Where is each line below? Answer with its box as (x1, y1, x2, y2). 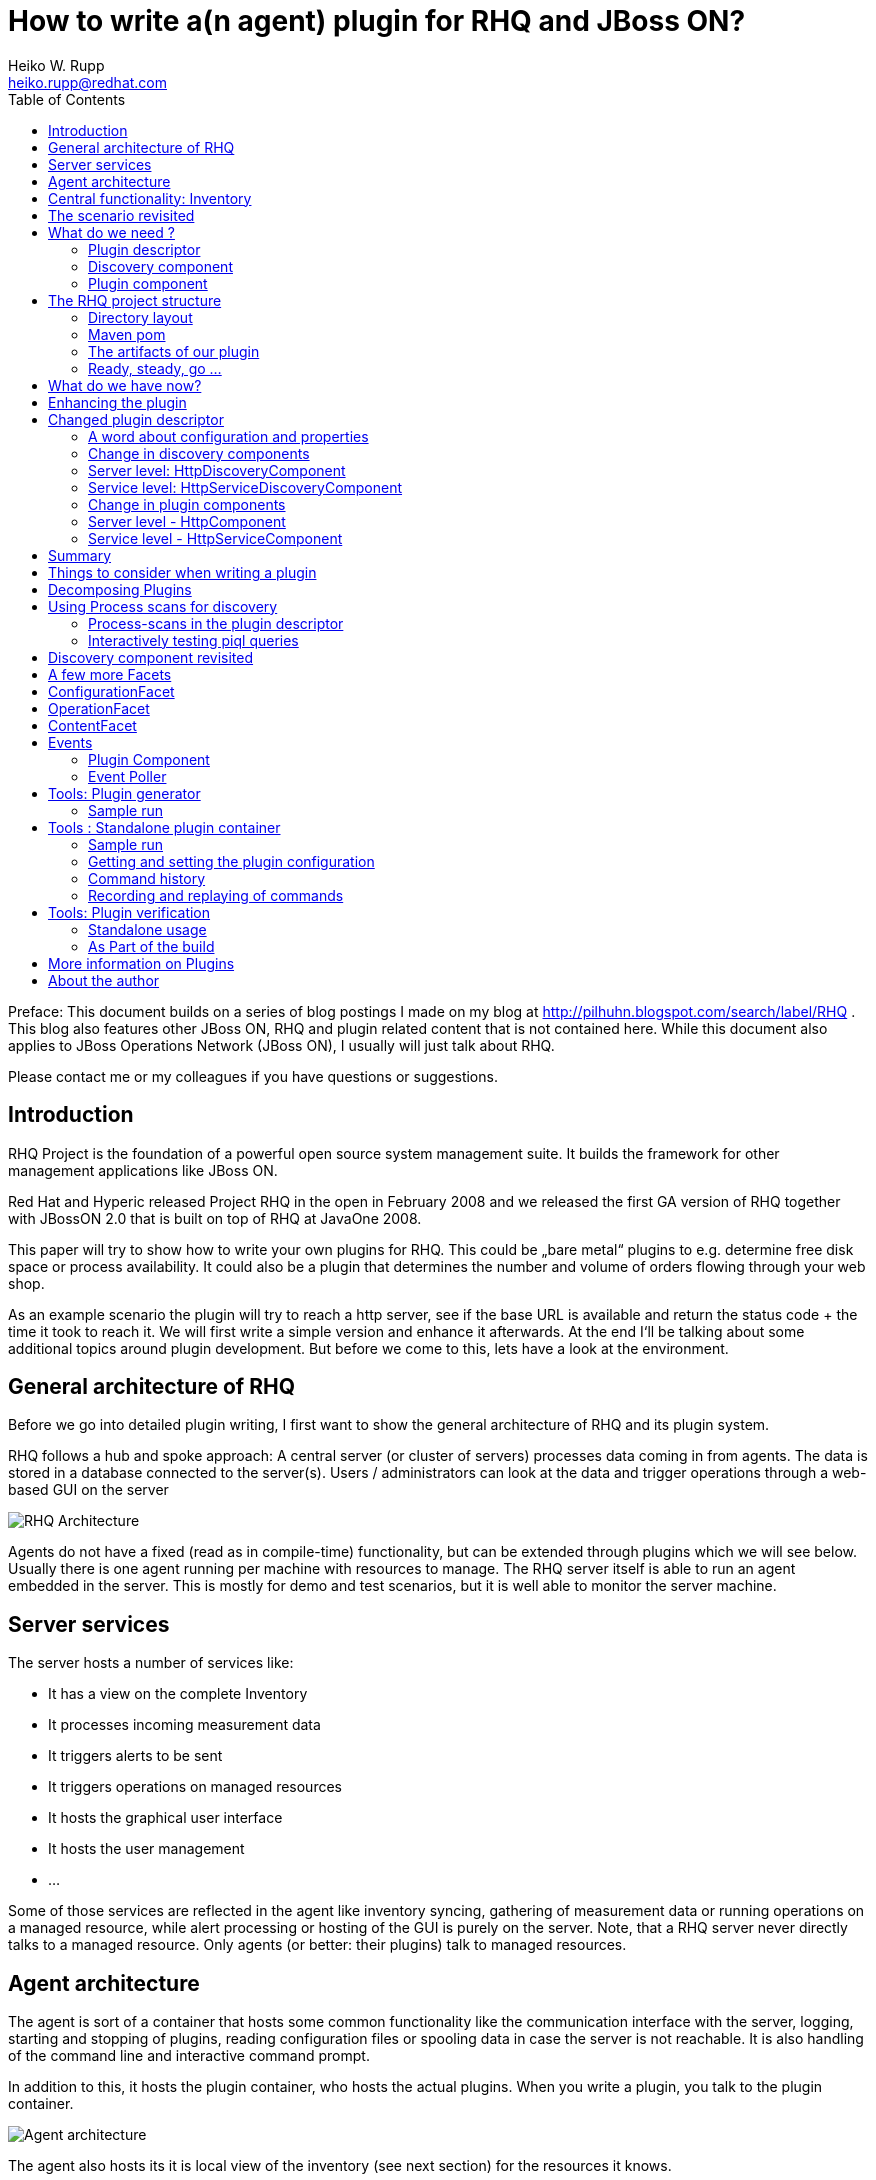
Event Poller (88, 767, 167, 785)
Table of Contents (8, 90, 126, 108)
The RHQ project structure (48, 291, 222, 309)
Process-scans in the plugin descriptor (88, 614, 344, 632)
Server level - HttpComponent (88, 512, 286, 530)
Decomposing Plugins (48, 580, 192, 598)
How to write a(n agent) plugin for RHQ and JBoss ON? (8, 4, 746, 38)
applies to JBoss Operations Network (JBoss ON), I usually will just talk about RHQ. (8, 1036, 555, 1054)
